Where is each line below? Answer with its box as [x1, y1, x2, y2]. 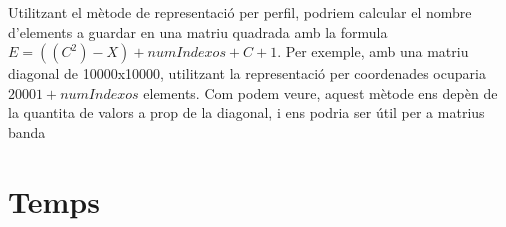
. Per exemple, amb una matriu [277, 41, 469, 62]
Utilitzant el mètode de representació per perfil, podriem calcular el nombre [8, 2, 472, 22]
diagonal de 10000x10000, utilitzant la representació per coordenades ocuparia [8, 63, 486, 84]
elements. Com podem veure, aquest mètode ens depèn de [143, 82, 498, 103]
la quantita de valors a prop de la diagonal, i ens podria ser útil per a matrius [8, 102, 485, 123]
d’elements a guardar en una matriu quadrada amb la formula [8, 21, 388, 42]
